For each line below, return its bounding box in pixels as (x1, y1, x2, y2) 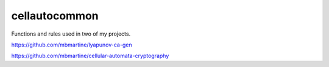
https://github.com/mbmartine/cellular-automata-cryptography (11, 52, 169, 60)
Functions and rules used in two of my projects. (11, 30, 131, 37)
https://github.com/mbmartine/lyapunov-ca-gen (11, 41, 132, 48)
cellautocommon (11, 9, 99, 22)
